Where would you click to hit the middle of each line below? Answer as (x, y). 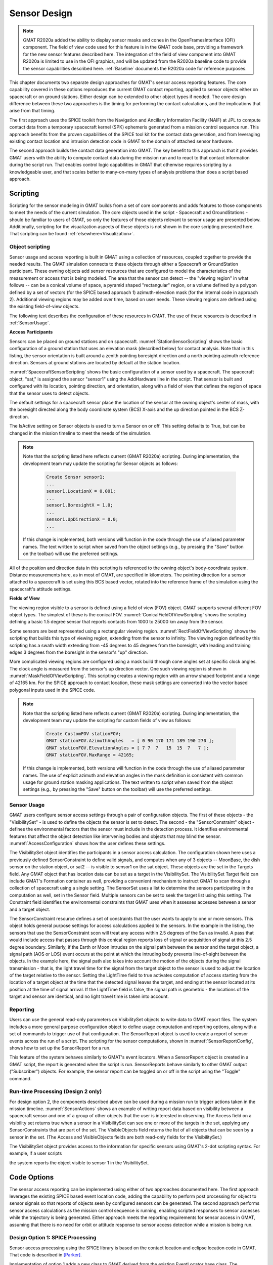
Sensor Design (41, 13)
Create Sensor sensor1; (76, 477)
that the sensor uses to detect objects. (50, 393)
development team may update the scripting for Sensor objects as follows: (100, 463)
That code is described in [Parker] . (45, 1255)
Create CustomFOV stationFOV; (84, 734)
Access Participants (31, 332)
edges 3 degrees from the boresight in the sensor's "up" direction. (79, 652)
